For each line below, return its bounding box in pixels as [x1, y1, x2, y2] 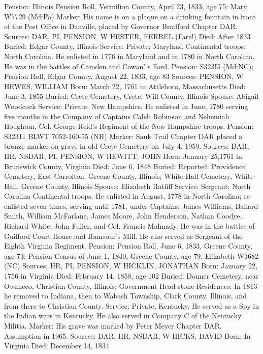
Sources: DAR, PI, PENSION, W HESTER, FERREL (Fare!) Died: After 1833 [4, 31, 251, 41]
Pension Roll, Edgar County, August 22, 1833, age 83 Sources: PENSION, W [4, 71, 244, 81]
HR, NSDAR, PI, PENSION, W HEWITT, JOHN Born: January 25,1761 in [4, 150, 242, 161]
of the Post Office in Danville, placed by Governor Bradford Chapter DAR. [4, 21, 238, 32]
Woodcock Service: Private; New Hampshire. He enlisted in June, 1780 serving [4, 100, 248, 111]
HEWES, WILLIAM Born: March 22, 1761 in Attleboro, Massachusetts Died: [4, 80, 246, 91]
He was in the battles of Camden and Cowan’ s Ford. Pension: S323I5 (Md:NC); [4, 61, 254, 71]
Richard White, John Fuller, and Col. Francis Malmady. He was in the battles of [4, 221, 255, 231]
